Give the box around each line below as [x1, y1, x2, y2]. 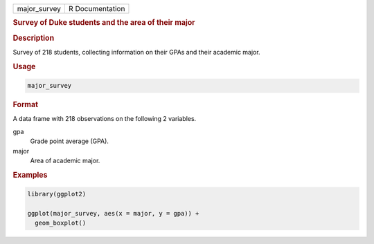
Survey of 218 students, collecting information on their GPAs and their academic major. [12, 48, 260, 56]
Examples [12, 170, 48, 180]
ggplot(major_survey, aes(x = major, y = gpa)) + [27, 209, 199, 218]
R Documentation [68, 4, 125, 13]
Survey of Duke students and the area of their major [12, 18, 195, 28]
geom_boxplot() [35, 219, 87, 227]
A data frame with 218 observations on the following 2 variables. [12, 115, 197, 123]
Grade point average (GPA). [30, 137, 109, 145]
